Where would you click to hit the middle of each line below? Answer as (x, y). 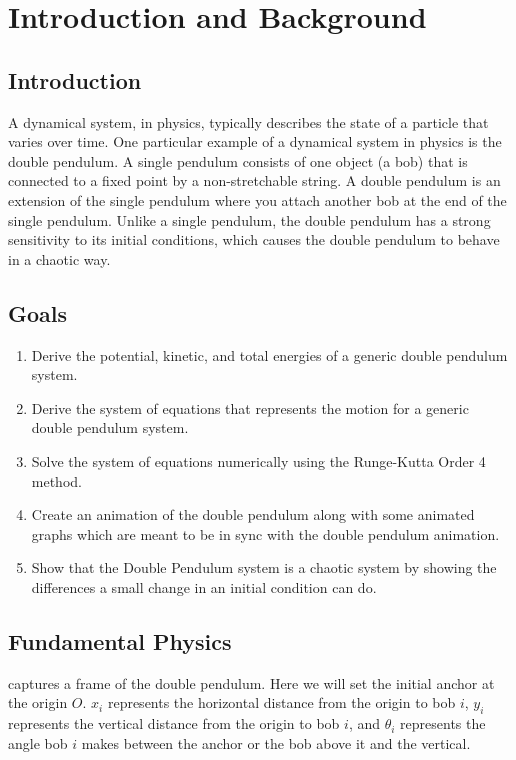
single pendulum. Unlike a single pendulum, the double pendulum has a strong (249, 219)
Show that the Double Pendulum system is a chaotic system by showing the (264, 567)
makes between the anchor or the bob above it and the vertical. (276, 742)
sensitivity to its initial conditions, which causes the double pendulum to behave (254, 239)
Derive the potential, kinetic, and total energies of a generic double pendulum (269, 354)
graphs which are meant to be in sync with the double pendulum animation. (265, 533)
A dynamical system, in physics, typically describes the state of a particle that (248, 121)
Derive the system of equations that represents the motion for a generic (250, 407)
